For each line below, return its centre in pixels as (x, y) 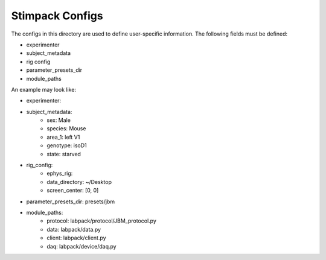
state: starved (64, 154)
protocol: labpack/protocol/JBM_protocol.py (101, 221)
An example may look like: (44, 89)
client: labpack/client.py (76, 238)
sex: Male (59, 120)
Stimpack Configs (57, 16)
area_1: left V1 (63, 137)
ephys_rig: (60, 173)
